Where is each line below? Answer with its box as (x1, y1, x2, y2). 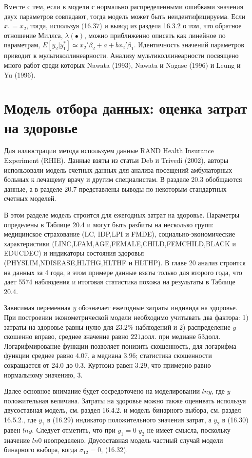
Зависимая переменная (4, 302, 71, 313)
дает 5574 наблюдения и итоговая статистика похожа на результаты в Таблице (4, 277, 235, 287)
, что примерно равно (147, 359, 211, 370)
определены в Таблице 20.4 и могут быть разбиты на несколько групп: (4, 219, 214, 229)
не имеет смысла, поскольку (147, 424, 231, 435)
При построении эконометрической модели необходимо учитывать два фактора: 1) (4, 312, 249, 322)
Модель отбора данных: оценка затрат (4, 98, 247, 118)
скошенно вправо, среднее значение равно (4, 331, 129, 341)
